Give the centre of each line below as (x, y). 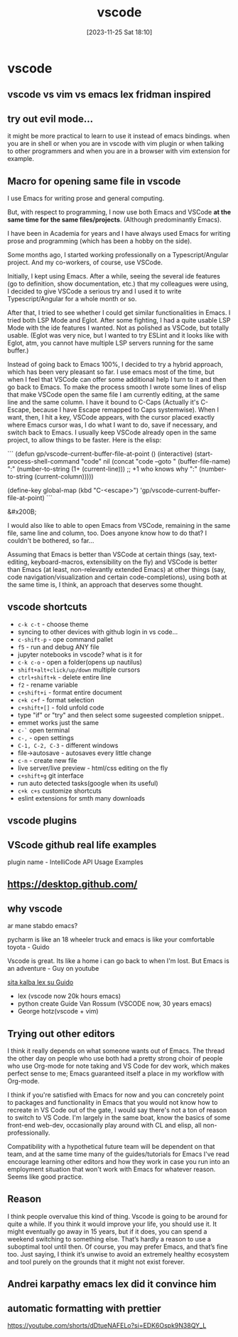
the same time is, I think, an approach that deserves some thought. (105, 584)
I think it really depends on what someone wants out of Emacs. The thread (116, 1051)
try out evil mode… (50, 119)
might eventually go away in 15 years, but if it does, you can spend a (107, 1231)
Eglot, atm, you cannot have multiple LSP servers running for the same (110, 343)
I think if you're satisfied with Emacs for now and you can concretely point (116, 1095)
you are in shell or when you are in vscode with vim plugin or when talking (116, 144)
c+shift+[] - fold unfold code (61, 707)
